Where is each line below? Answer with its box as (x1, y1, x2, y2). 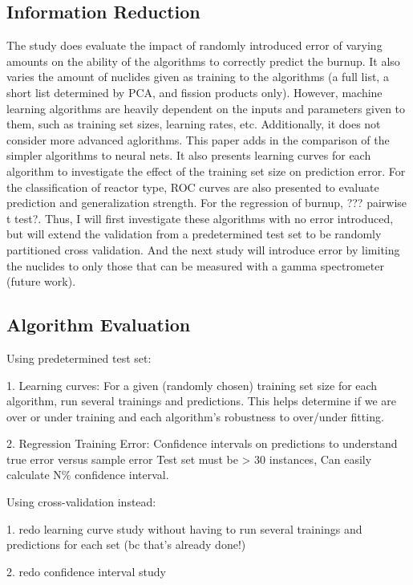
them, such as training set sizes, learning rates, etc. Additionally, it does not (6, 116, 381, 132)
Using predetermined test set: (6, 349, 152, 366)
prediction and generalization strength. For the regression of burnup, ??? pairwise (6, 194, 407, 211)
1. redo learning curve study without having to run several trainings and (6, 520, 362, 537)
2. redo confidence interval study (6, 563, 166, 579)
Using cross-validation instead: (6, 494, 156, 510)
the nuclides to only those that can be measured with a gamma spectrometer (6, 257, 384, 274)
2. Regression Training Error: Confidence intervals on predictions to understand (6, 435, 398, 452)
